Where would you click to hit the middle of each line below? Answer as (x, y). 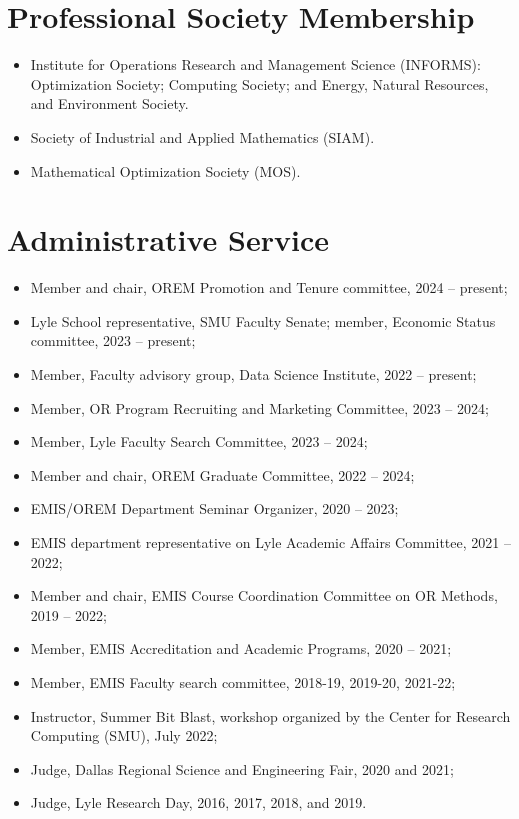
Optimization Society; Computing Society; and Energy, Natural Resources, (259, 83)
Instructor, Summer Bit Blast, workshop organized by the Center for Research (270, 715)
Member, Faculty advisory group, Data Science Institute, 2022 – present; (253, 374)
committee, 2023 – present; (113, 340)
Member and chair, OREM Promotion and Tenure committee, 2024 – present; (269, 287)
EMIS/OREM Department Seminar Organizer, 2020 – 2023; (214, 508)
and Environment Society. (109, 103)
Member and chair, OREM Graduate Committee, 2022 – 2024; (222, 474)
